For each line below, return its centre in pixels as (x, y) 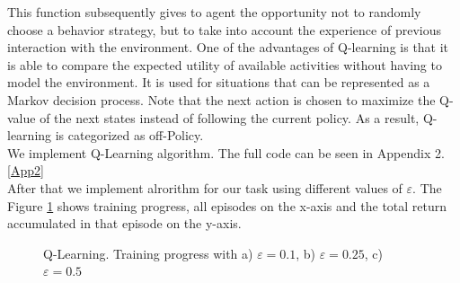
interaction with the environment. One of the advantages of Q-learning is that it (228, 47)
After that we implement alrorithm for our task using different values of (205, 187)
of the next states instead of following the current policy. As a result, (230, 117)
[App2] (26, 170)
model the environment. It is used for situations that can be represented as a (219, 82)
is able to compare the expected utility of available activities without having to (225, 64)
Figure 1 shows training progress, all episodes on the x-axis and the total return (227, 205)
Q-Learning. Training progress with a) (148, 253)
